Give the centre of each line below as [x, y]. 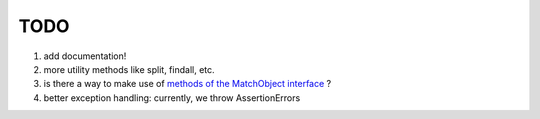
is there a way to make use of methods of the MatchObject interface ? [187, 84]
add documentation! [85, 56]
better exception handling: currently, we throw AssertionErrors [172, 97]
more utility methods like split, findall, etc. [129, 69]
